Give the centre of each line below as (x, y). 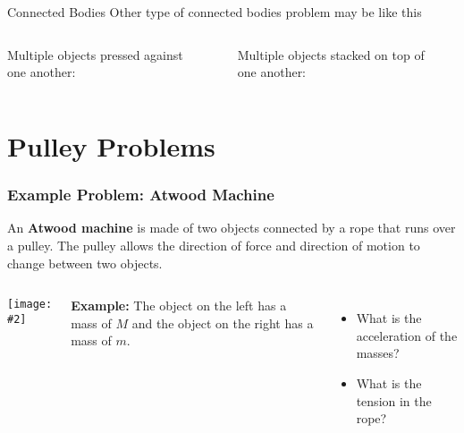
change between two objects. (85, 263)
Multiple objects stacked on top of (331, 54)
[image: (30, 305)
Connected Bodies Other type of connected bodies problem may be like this (215, 12)
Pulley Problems (111, 145)
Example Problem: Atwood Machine (141, 195)
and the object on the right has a (223, 323)
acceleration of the (407, 335)
